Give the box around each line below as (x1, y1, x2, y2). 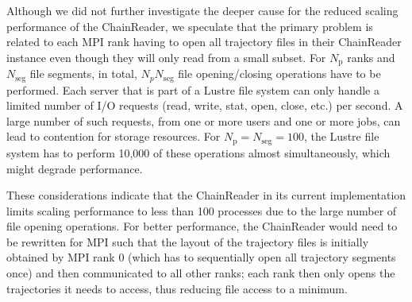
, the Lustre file (303, 128, 379, 145)
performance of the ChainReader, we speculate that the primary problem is (6, 17, 373, 34)
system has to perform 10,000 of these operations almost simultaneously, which (6, 144, 391, 161)
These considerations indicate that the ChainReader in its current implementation (6, 187, 406, 203)
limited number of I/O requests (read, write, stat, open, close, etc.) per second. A (6, 97, 403, 114)
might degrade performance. (6, 160, 143, 176)
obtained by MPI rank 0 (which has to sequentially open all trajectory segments (6, 249, 396, 265)
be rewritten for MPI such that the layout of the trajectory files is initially (6, 233, 369, 250)
